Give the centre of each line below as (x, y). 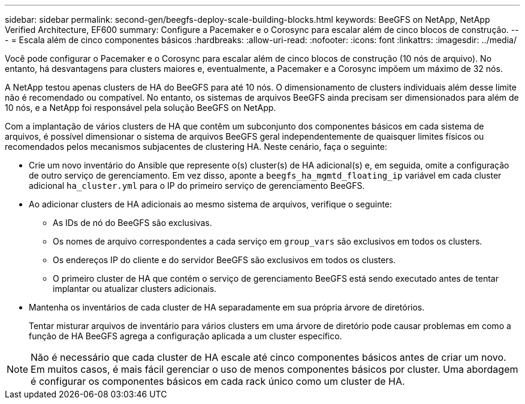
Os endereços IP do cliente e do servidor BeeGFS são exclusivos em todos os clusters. (224, 260)
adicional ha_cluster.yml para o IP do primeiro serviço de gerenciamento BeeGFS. (197, 186)
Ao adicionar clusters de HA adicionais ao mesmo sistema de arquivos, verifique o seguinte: (211, 204)
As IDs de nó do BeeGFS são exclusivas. (132, 223)
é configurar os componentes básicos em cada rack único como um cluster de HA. (218, 381)
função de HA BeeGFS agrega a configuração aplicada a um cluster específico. (185, 336)
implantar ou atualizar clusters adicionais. (135, 289)
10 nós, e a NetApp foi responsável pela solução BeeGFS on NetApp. (141, 108)
